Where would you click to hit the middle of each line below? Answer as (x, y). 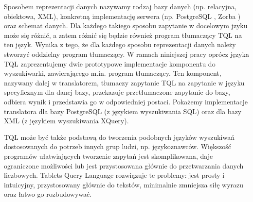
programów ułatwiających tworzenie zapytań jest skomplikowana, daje (108, 156)
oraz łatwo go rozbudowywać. (48, 194)
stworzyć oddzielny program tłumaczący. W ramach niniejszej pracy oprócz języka (127, 54)
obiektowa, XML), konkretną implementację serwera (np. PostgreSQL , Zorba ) (122, 16)
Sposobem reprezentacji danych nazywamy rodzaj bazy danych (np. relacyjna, (120, 6)
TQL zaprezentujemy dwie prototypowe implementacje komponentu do (110, 63)
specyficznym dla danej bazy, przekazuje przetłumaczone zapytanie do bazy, (117, 92)
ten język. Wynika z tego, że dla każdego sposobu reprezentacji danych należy (120, 44)
